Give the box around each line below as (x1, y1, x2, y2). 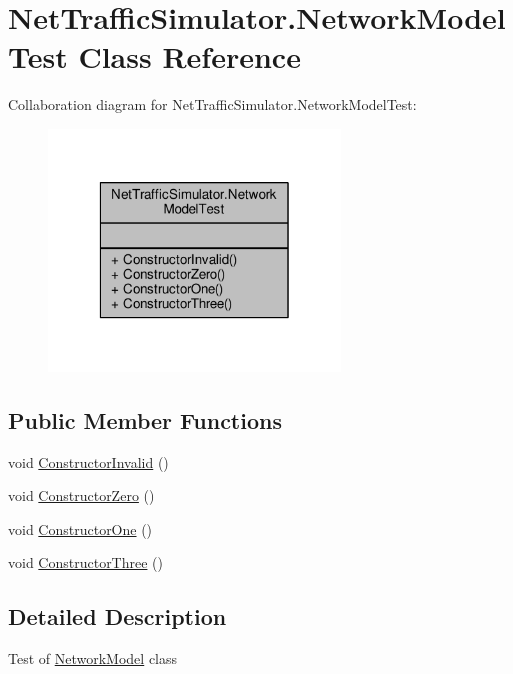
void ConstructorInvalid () (8, 451, 169, 472)
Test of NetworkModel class (8, 648, 178, 669)
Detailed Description (8, 601, 227, 632)
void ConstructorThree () (8, 552, 163, 573)
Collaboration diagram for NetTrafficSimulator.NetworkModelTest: (8, 94, 417, 115)
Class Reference (78, 36, 301, 77)
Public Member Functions (8, 404, 282, 435)
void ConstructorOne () (8, 518, 153, 539)
